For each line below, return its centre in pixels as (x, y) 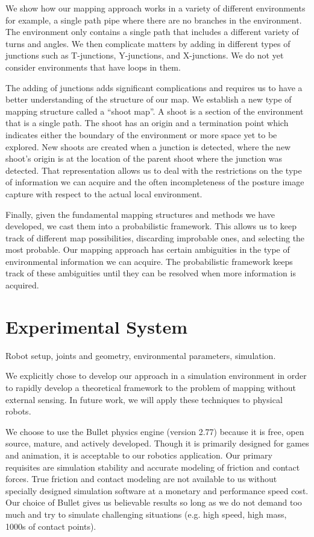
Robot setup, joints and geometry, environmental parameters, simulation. (141, 355)
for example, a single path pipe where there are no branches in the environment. (154, 20)
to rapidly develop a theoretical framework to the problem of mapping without (151, 387)
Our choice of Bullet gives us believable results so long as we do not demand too (154, 502)
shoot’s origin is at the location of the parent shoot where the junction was (144, 158)
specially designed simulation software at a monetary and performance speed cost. (157, 490)
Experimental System (97, 326)
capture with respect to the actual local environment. (104, 193)
